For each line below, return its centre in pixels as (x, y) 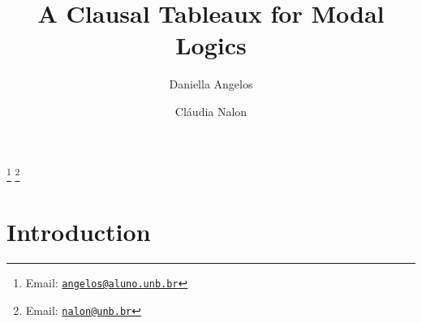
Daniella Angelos (211, 84)
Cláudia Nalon (211, 111)
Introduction (79, 231)
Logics (211, 45)
